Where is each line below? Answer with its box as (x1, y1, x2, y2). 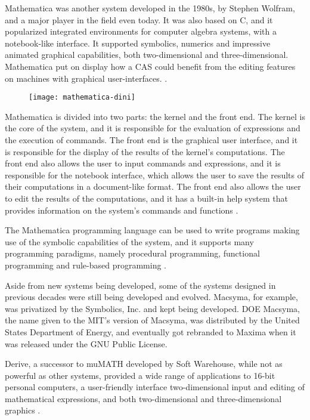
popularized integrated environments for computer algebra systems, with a (5, 25, 277, 38)
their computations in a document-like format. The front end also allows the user (5, 180, 301, 193)
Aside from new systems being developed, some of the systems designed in (5, 279, 276, 291)
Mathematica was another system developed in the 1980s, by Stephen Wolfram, (5, 2, 295, 14)
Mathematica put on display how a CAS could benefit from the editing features (5, 60, 296, 72)
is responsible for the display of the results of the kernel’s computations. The (5, 145, 285, 157)
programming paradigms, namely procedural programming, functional (5, 247, 260, 260)
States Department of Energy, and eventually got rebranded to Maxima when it (5, 325, 296, 338)
